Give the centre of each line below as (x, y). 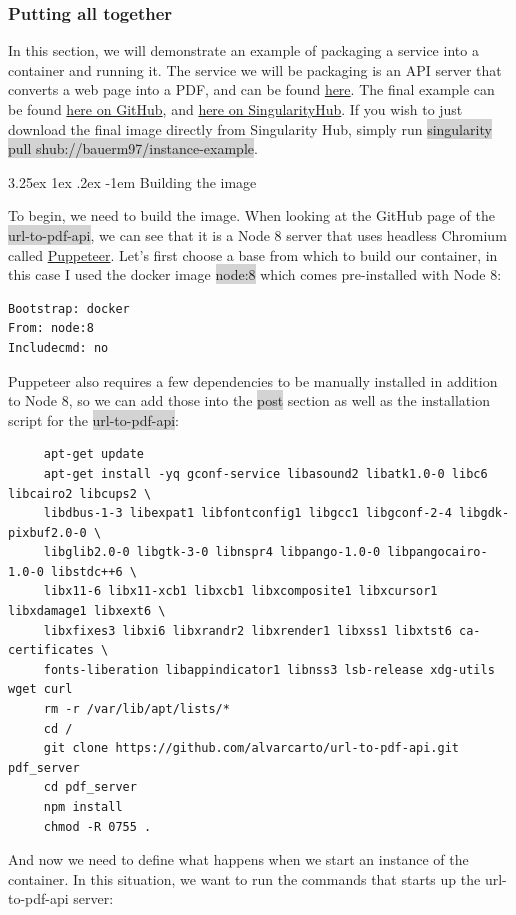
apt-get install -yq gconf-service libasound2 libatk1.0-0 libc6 (265, 473)
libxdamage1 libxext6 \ (87, 611)
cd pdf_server (90, 787)
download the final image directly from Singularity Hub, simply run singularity (250, 128)
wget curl (40, 689)
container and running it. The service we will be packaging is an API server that (255, 69)
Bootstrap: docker (69, 308)
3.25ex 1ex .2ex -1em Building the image (132, 181)
